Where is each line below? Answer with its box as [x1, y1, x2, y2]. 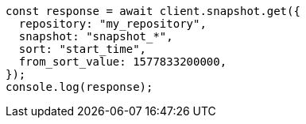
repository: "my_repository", [18, 17, 207, 30]
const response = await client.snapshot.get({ [6, 5, 300, 17]
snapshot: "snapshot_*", [18, 30, 173, 43]
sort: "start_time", [18, 43, 147, 55]
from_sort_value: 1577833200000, [18, 55, 227, 68]
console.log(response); [6, 81, 153, 93]
